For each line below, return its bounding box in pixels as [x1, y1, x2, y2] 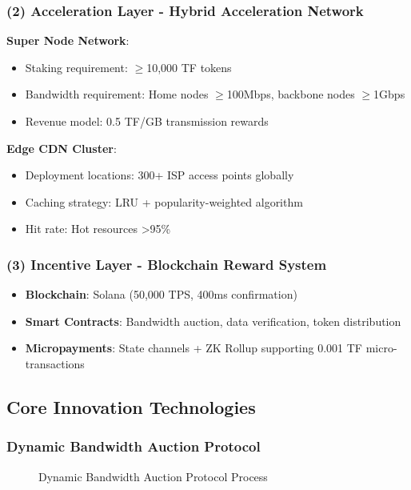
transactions [25, 355, 85, 372]
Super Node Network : [6, 32, 130, 49]
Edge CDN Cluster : [6, 139, 117, 156]
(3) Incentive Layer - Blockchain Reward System [6, 254, 327, 274]
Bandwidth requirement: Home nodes [25, 86, 209, 102]
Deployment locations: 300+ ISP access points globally [25, 167, 294, 183]
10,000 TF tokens [146, 58, 232, 75]
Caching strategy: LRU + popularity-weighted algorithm [25, 193, 303, 210]
